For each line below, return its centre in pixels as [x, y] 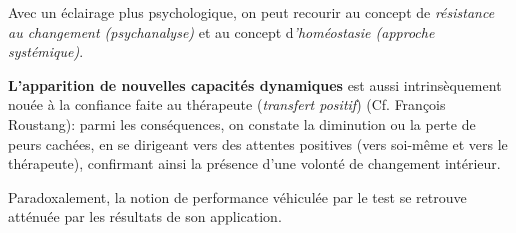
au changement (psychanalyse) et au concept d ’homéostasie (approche [221, 31]
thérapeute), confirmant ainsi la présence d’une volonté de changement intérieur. [254, 163]
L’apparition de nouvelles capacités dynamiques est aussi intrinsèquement [255, 84]
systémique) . [46, 51]
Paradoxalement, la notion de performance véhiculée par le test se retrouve [237, 196]
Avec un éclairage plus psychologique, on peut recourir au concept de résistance [251, 12]
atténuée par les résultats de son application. [145, 216]
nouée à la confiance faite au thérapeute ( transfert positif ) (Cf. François [227, 104]
